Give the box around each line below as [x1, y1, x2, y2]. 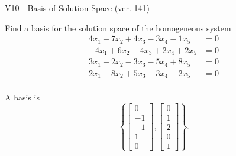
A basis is [5, 91, 40, 103]
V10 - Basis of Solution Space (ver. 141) [5, 2, 150, 14]
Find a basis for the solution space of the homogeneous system [5, 21, 231, 34]
